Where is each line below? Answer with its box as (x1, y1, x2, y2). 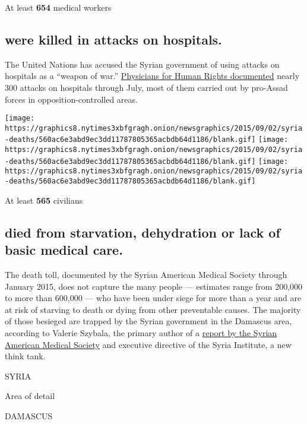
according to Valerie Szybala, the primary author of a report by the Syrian (5, 326, 277, 338)
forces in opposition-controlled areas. (5, 93, 138, 105)
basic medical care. (5, 241, 123, 259)
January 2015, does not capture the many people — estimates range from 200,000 (5, 280, 303, 292)
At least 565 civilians (5, 194, 83, 206)
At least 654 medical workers (5, 1, 112, 13)
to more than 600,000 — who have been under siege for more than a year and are (5, 292, 302, 304)
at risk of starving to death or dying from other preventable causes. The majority (5, 303, 301, 315)
